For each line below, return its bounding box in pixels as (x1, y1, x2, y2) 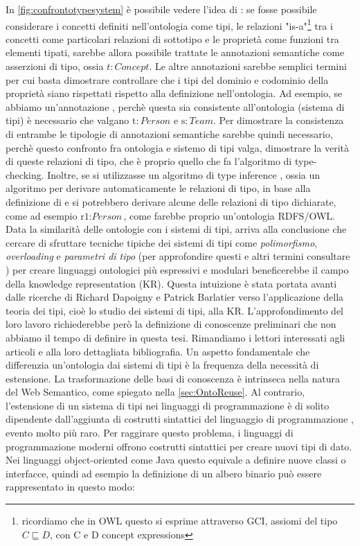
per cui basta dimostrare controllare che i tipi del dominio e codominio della (6, 72, 329, 87)
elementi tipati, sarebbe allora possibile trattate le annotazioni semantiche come (6, 45, 345, 60)
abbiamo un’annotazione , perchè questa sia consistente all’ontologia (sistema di (6, 99, 345, 114)
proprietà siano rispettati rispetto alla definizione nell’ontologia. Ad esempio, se (6, 86, 343, 100)
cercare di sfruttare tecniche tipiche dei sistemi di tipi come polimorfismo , (6, 235, 317, 249)
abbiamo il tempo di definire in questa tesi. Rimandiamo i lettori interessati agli (6, 330, 345, 344)
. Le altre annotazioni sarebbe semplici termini (149, 59, 347, 73)
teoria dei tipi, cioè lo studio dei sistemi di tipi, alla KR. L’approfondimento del (6, 303, 344, 317)
